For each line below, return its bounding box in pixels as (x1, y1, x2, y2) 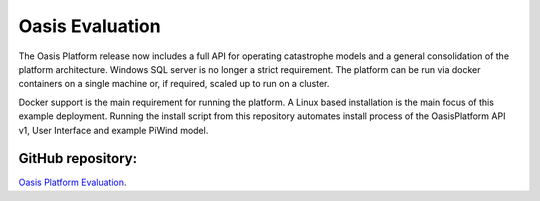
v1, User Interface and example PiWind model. (18, 124, 209, 136)
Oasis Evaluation (18, 15, 161, 37)
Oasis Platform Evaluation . (18, 176, 127, 189)
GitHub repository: (18, 150, 138, 167)
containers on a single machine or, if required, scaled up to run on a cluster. (18, 78, 330, 90)
